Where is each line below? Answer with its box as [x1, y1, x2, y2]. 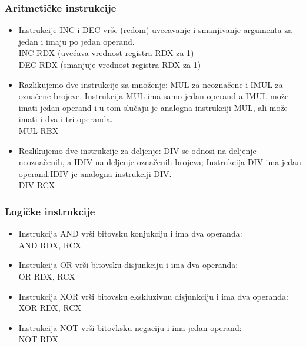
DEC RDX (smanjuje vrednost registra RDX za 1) [18, 58, 201, 70]
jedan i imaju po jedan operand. [18, 35, 135, 47]
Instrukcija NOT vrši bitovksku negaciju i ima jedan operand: [18, 321, 242, 333]
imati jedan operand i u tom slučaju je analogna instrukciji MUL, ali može [18, 101, 288, 113]
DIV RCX [18, 179, 55, 191]
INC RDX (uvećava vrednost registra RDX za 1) [18, 47, 194, 59]
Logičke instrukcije [5, 204, 95, 218]
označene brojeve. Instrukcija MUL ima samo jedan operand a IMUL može [18, 90, 289, 102]
